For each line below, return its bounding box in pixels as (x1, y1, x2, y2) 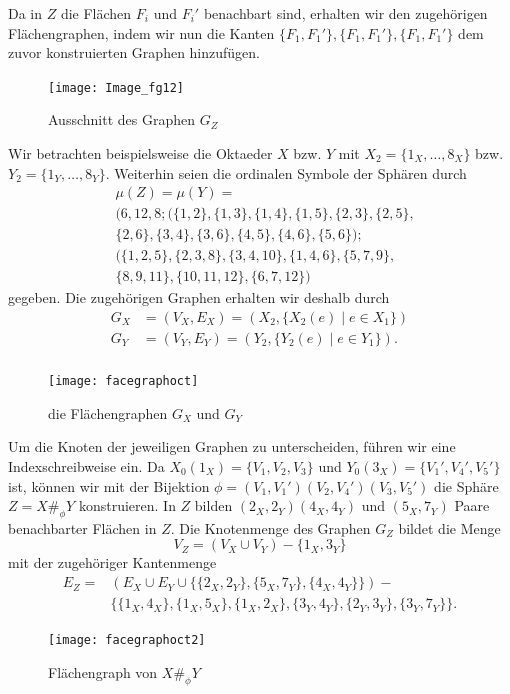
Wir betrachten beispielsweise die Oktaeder (8, 143, 273, 164)
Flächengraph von (48, 661, 158, 682)
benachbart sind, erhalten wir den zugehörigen (203, 3, 488, 23)
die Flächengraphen (48, 402, 168, 423)
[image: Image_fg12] (48, 80, 185, 95)
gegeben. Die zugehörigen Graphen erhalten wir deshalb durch (8, 287, 390, 308)
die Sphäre (434, 475, 499, 496)
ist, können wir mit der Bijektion (8, 475, 210, 496)
